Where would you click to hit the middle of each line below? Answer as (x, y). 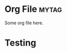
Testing (20, 43)
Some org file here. (24, 23)
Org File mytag (33, 9)
